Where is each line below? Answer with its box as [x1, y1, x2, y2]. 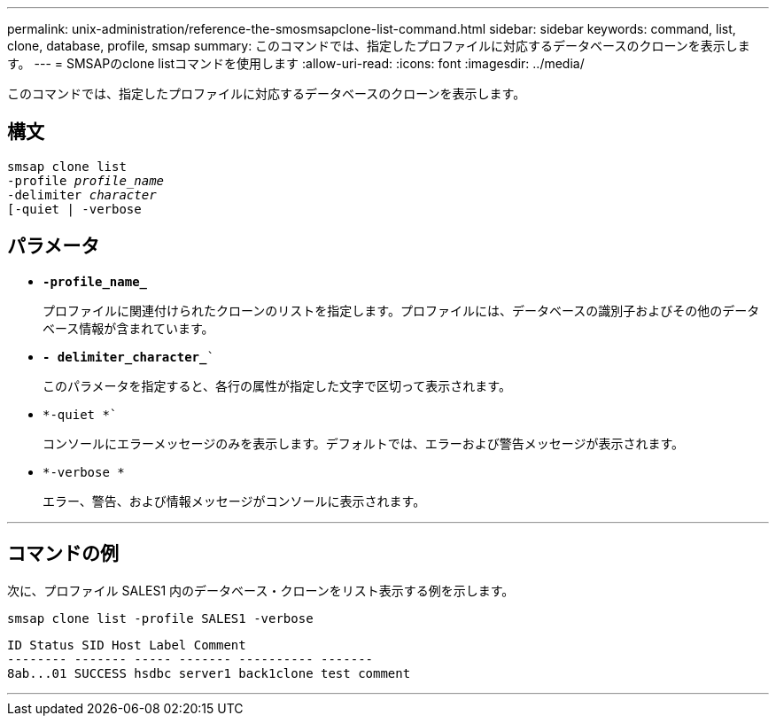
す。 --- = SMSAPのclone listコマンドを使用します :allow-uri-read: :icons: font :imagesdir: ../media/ [7, 56, 585, 71]
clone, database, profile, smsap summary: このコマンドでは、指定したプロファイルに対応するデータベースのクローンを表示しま [7, 38, 750, 53]
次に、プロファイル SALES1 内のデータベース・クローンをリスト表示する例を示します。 [7, 582, 515, 598]
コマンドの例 [7, 542, 119, 565]
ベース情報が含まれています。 [43, 320, 214, 336]
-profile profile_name [7, 173, 165, 188]
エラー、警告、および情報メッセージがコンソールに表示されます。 [43, 493, 426, 509]
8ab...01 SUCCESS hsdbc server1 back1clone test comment [7, 665, 411, 680]
